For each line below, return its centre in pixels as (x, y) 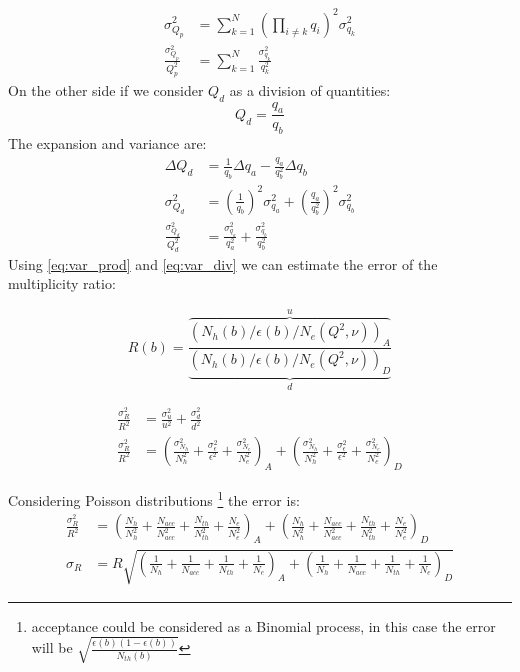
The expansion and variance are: (107, 143)
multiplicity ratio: (62, 283)
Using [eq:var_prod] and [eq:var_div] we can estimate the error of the (223, 263)
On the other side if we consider (106, 89)
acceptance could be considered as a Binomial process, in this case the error (263, 625)
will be (52, 647)
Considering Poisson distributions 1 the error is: (154, 498)
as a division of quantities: (310, 89)
